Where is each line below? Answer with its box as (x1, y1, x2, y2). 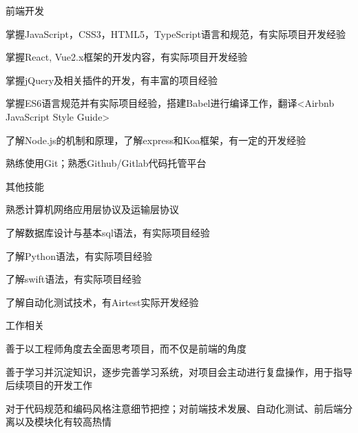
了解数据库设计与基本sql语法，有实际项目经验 (6, 225, 210, 239)
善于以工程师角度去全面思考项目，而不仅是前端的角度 (6, 341, 246, 355)
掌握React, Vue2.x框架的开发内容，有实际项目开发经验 (6, 50, 248, 64)
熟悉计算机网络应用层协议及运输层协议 (6, 202, 179, 216)
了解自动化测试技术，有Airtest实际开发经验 (6, 294, 199, 309)
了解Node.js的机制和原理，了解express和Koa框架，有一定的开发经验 (6, 132, 306, 147)
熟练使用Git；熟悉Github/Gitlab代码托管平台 (6, 156, 207, 170)
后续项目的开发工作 (6, 378, 92, 392)
